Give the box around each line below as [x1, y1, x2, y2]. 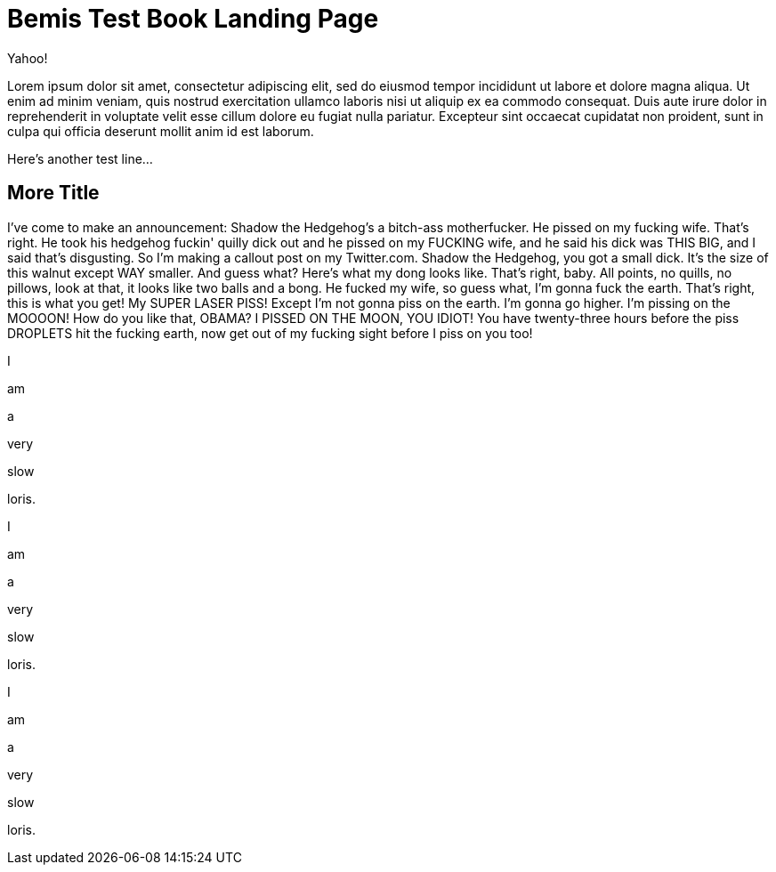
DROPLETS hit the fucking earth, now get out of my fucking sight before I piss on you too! [7, 325, 533, 341]
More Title [7, 182, 100, 205]
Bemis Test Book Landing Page [7, 4, 379, 34]
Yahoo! [7, 50, 48, 66]
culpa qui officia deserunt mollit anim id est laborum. [7, 123, 314, 139]
